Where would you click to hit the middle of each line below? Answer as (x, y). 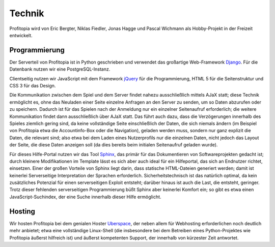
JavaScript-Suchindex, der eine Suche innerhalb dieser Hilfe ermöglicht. (85, 197)
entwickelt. (21, 35)
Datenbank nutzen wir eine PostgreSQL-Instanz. (60, 69)
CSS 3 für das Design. (33, 86)
